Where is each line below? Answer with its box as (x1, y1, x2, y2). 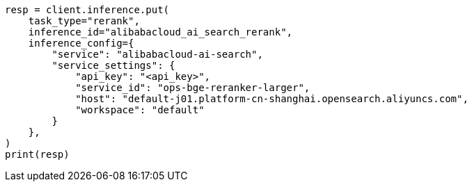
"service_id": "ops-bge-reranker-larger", (75, 82, 310, 93)
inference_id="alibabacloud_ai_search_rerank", (28, 26, 293, 38)
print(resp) (5, 149, 70, 160)
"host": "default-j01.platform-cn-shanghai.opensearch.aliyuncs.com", (75, 93, 469, 104)
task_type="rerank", (28, 15, 140, 26)
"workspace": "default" (75, 104, 205, 115)
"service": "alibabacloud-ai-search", (52, 49, 263, 60)
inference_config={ (28, 38, 134, 49)
